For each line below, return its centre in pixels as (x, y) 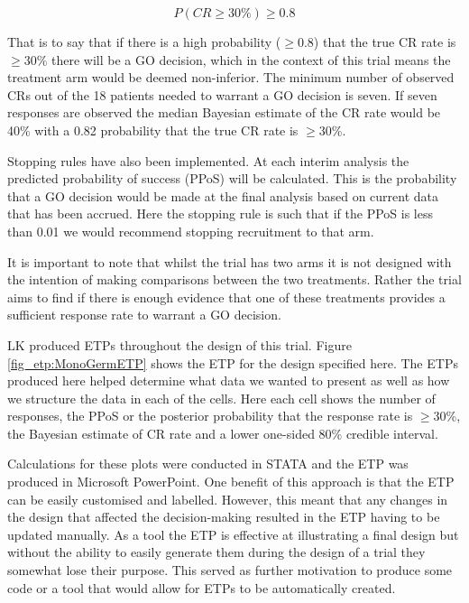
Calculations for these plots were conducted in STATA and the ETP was (208, 464)
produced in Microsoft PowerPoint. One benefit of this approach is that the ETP (231, 482)
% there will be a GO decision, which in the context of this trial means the (244, 59)
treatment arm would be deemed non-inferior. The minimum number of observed (231, 77)
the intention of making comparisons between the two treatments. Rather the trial (234, 279)
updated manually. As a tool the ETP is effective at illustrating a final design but (233, 534)
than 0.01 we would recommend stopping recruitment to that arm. (191, 231)
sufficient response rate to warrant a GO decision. (144, 315)
